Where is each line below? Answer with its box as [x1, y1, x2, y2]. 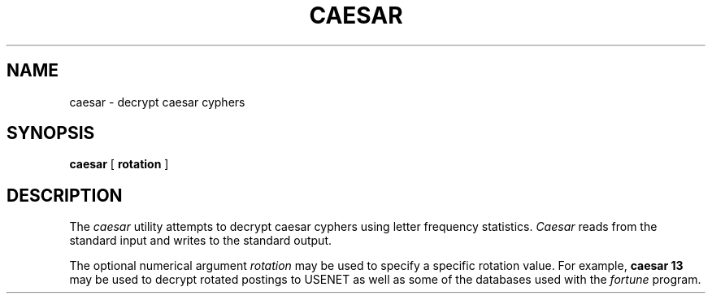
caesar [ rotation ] [69, 157, 169, 172]
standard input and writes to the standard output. [69, 233, 332, 248]
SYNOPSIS [7, 123, 95, 144]
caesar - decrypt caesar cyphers [69, 94, 245, 109]
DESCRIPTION [7, 185, 123, 206]
